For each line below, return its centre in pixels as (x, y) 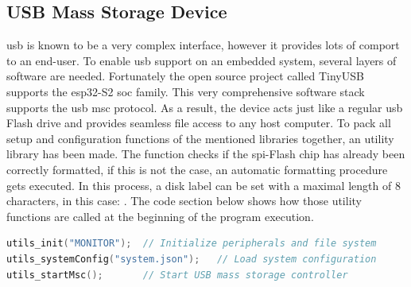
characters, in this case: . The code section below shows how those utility (184, 201)
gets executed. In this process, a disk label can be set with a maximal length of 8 (204, 185)
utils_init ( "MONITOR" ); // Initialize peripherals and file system (192, 244)
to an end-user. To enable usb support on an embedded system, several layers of (202, 60)
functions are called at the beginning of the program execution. (160, 216)
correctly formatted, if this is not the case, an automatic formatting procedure (197, 169)
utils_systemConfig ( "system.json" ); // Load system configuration (192, 259)
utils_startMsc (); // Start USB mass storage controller (177, 275)
